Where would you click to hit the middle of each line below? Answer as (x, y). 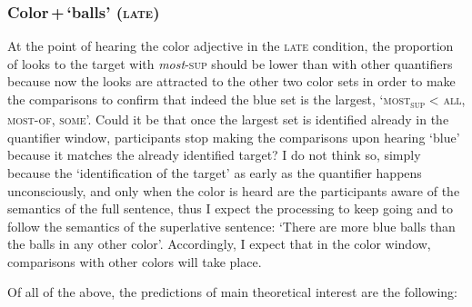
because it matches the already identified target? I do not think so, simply (214, 155)
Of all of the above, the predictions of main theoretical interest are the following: (232, 292)
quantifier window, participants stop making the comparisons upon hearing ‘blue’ (234, 137)
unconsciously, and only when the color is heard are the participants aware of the (234, 190)
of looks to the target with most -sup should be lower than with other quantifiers (230, 63)
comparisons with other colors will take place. (135, 261)
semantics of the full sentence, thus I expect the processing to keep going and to (231, 208)
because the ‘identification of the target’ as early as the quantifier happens (215, 172)
